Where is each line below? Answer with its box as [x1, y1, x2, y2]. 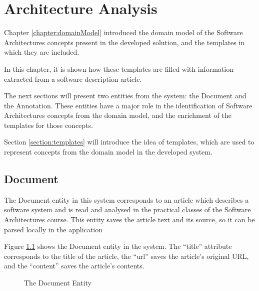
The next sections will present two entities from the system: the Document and [4, 90, 246, 101]
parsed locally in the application [4, 224, 102, 234]
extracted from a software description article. [4, 73, 142, 84]
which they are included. [4, 47, 79, 57]
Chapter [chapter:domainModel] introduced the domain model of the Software [4, 27, 243, 38]
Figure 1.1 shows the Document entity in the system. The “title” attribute [4, 241, 232, 251]
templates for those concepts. [4, 119, 93, 130]
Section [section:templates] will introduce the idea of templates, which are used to [4, 136, 254, 147]
